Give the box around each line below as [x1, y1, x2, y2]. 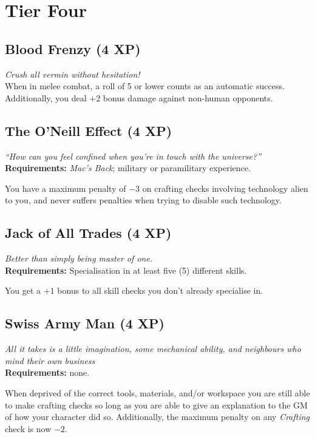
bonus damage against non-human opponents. [103, 91, 273, 104]
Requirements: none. [5, 366, 90, 379]
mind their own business [5, 354, 95, 367]
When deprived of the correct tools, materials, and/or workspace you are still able [5, 386, 310, 399]
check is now [5, 422, 52, 435]
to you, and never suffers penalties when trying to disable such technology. [5, 194, 282, 206]
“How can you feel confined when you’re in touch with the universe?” [5, 149, 262, 162]
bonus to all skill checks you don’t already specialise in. [57, 284, 263, 297]
